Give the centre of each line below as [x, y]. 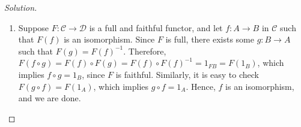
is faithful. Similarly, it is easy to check [187, 74]
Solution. [21, 7]
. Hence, [201, 86]
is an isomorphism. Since [109, 39]
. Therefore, [145, 51]
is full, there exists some [210, 39]
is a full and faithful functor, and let [156, 27]
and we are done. [50, 98]
